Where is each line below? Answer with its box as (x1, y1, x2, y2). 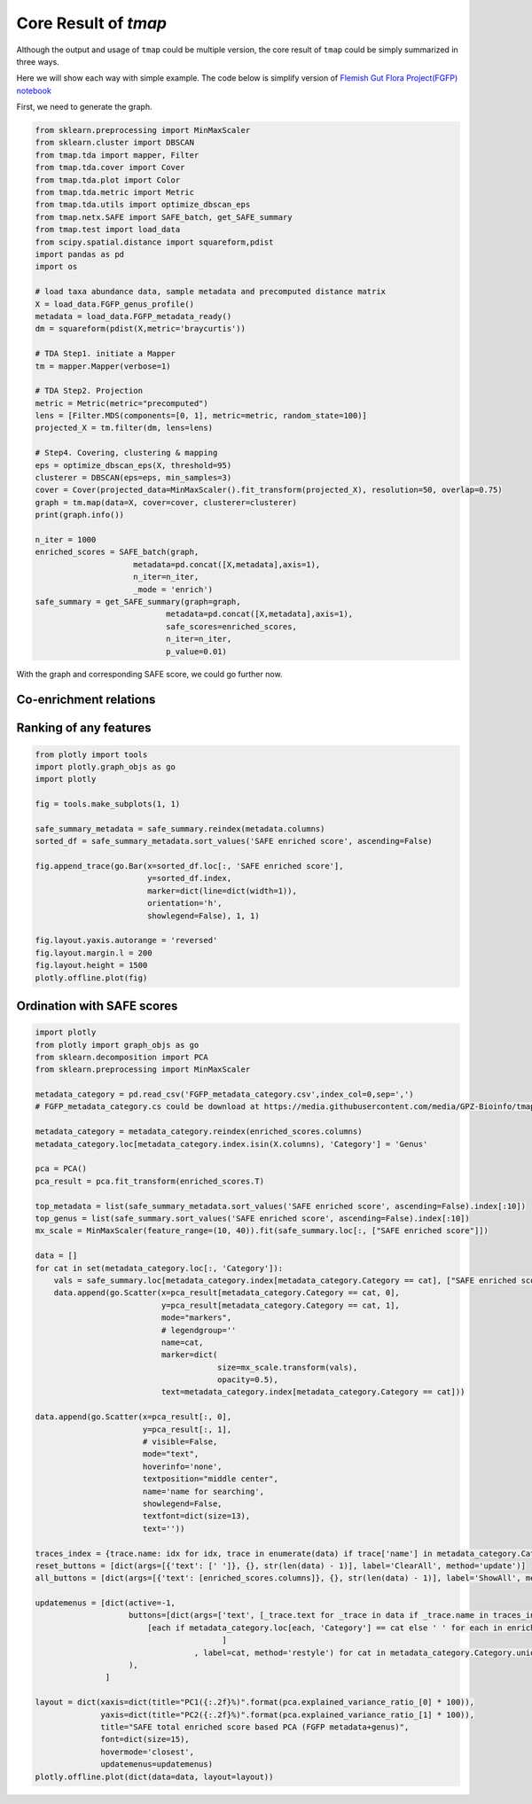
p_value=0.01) (165, 646, 228, 656)
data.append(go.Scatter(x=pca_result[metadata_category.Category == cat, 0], (53, 1288, 401, 1298)
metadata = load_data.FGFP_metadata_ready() (35, 311, 232, 321)
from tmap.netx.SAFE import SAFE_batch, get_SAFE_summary (35, 212, 293, 222)
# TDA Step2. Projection (35, 386, 144, 396)
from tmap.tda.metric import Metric (35, 187, 195, 198)
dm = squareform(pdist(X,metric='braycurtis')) (35, 324, 246, 334)
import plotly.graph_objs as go (35, 761, 176, 771)
